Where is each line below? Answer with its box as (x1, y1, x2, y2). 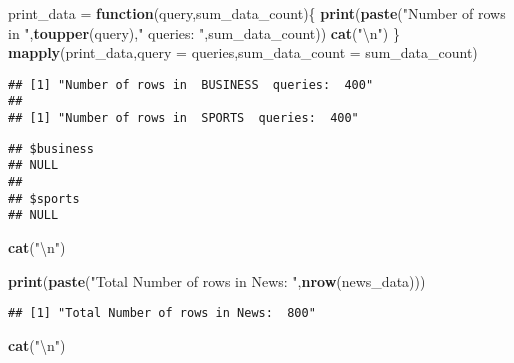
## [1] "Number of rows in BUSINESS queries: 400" (8, 77, 374, 92)
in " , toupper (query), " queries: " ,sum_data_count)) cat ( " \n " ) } (8, 22, 400, 43)
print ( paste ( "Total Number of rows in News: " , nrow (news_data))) (8, 270, 426, 291)
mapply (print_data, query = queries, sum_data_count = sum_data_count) (8, 42, 478, 63)
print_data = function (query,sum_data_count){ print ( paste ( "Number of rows (8, 3, 506, 23)
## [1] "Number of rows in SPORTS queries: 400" (8, 111, 359, 126)
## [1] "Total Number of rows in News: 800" (8, 306, 316, 321)
